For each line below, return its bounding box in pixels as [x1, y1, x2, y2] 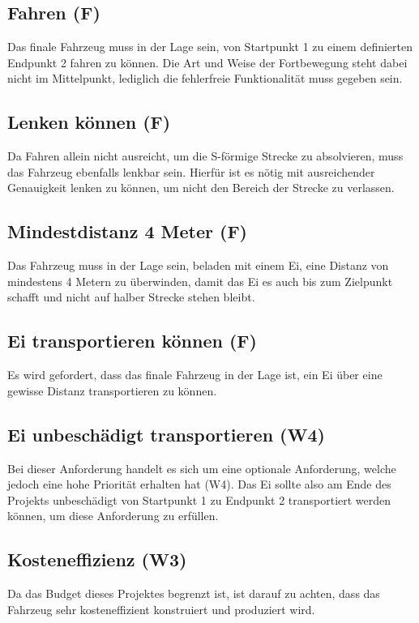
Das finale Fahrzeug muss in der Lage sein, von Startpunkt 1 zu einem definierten [7, 38, 413, 55]
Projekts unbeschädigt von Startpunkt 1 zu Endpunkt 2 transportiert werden [7, 491, 391, 508]
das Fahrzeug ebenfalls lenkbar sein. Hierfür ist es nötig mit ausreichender [7, 163, 375, 180]
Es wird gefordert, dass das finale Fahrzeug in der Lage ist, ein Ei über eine [7, 366, 383, 383]
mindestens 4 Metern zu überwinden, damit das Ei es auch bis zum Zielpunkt [7, 272, 393, 289]
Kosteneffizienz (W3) [7, 547, 187, 572]
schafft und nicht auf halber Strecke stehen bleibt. [7, 288, 255, 305]
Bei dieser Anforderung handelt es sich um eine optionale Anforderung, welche [7, 459, 396, 476]
